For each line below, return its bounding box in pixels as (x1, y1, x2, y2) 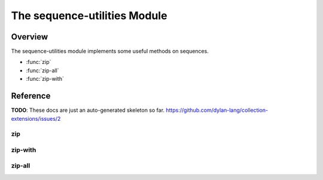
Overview (11, 32, 48, 42)
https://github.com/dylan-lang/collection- (165, 106, 269, 114)
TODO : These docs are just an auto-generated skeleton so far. (11, 106, 164, 114)
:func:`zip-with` (26, 75, 64, 83)
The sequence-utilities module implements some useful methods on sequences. (11, 48, 209, 55)
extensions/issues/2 (11, 115, 61, 122)
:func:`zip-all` (26, 66, 59, 74)
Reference (11, 91, 51, 101)
